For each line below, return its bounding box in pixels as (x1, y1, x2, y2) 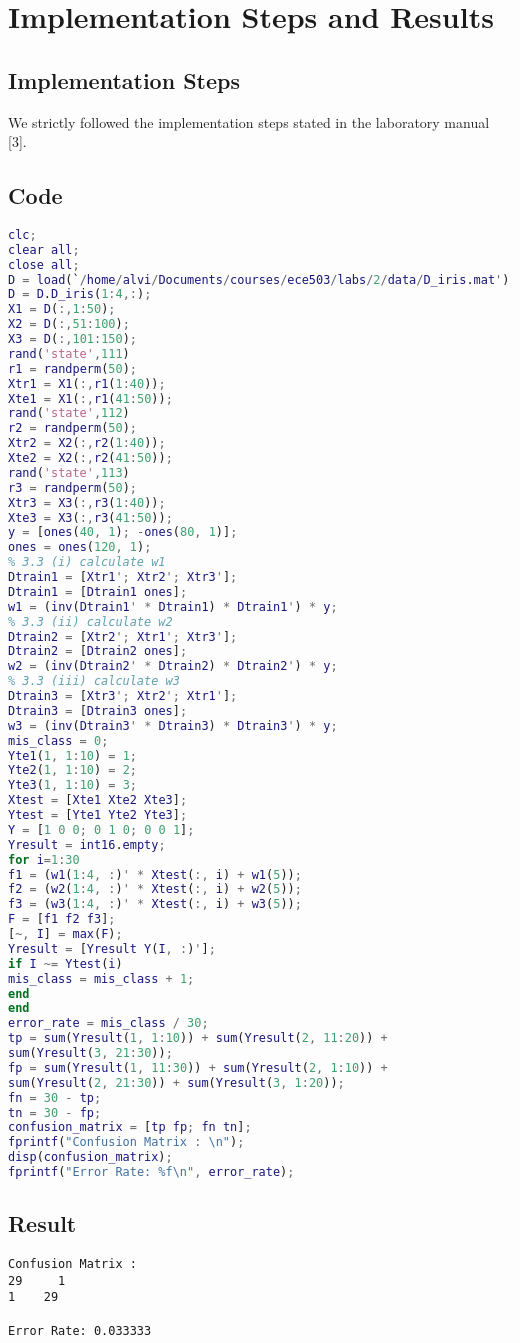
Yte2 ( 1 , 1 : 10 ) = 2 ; (8, 763, 138, 778)
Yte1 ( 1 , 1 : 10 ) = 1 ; (8, 748, 138, 763)
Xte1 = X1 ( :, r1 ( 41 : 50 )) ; (8, 391, 173, 406)
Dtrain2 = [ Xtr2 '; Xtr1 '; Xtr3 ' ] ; (8, 629, 238, 644)
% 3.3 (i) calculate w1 (8, 555, 166, 570)
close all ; (8, 257, 80, 272)
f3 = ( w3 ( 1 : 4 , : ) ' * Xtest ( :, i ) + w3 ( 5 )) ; (8, 897, 302, 912)
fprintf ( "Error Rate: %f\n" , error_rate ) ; (8, 1165, 295, 1180)
